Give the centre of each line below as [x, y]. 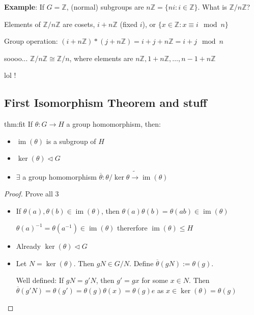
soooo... [16, 58]
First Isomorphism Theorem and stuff [106, 103]
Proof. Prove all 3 [32, 194]
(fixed [129, 24]
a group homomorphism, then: [114, 124]
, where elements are [101, 58]
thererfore [132, 228]
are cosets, [79, 24]
